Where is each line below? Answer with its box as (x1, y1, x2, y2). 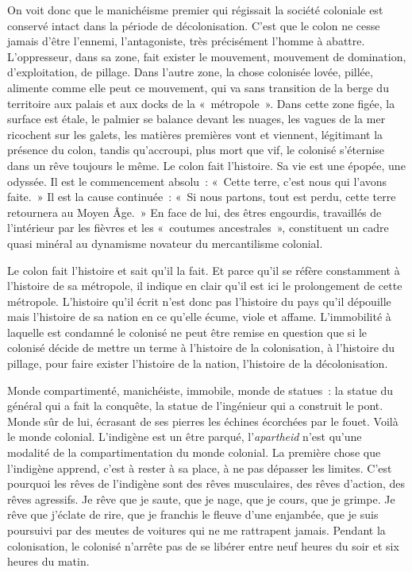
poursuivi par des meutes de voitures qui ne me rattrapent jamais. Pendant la (7, 522, 386, 538)
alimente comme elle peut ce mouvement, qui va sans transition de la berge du (7, 79, 389, 95)
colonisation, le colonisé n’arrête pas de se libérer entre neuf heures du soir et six (7, 537, 399, 554)
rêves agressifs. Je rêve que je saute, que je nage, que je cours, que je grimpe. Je (7, 490, 395, 507)
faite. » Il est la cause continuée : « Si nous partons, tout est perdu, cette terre (7, 188, 396, 205)
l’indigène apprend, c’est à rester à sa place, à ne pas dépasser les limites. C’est (7, 459, 392, 476)
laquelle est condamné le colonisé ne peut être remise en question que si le (7, 323, 368, 340)
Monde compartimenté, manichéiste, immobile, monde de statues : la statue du (7, 381, 394, 398)
